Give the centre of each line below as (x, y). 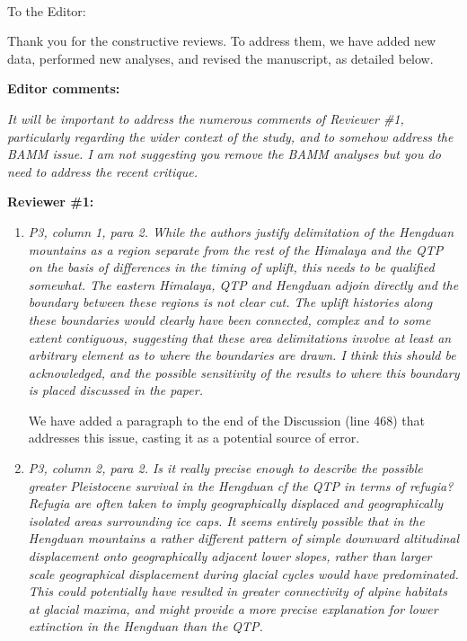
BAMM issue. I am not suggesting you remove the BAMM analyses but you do (224, 154)
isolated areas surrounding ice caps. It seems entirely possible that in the (226, 520)
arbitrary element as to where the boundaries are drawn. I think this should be (242, 355)
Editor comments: (64, 88)
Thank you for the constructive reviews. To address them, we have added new (222, 41)
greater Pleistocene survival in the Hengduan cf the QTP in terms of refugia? (241, 485)
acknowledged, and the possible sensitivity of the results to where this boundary (244, 372)
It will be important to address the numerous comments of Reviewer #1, (206, 118)
